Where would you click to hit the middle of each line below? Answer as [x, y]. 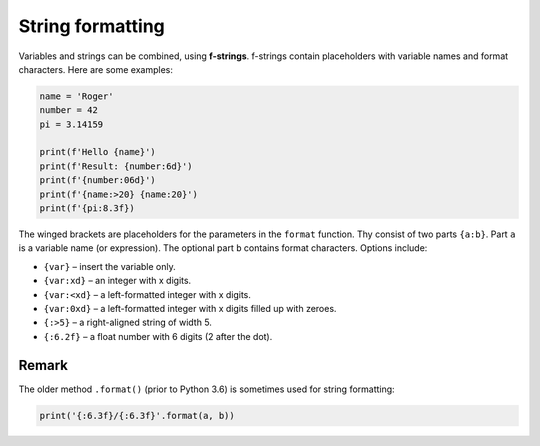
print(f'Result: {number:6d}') [116, 166]
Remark [43, 365]
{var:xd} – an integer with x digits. [117, 281]
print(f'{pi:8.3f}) [87, 208]
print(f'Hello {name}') [98, 152]
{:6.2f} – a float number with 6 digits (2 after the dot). [158, 336]
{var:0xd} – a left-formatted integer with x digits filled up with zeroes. [190, 308]
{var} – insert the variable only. [110, 266]
